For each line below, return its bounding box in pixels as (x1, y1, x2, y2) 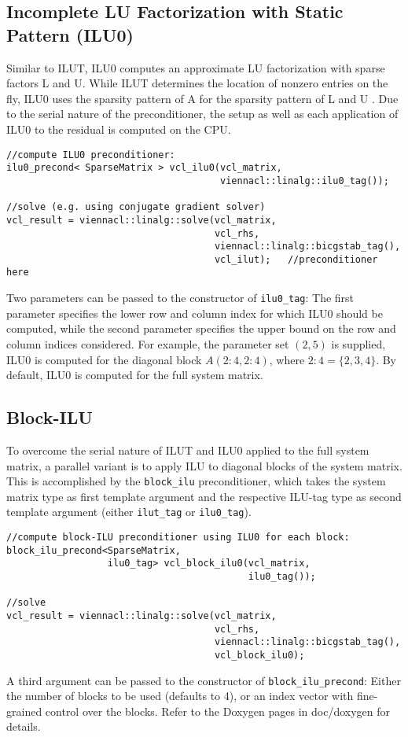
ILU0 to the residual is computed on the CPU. (6, 120, 231, 137)
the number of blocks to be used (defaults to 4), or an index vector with (6, 687, 354, 704)
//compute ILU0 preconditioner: (6, 149, 175, 160)
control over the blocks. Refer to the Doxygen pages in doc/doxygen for (45, 702, 391, 719)
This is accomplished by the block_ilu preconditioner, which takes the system (6, 473, 386, 489)
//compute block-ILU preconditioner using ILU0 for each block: (6, 532, 350, 544)
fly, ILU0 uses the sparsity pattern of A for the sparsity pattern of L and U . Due (6, 90, 399, 106)
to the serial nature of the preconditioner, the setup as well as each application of (6, 105, 399, 122)
